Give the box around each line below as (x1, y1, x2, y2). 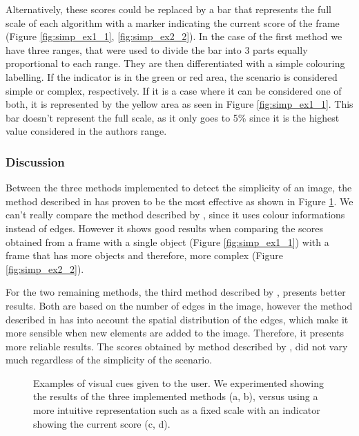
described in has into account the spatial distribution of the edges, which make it (6, 312, 349, 326)
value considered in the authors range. (6, 124, 167, 138)
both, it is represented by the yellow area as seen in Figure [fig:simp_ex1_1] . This (6, 97, 353, 111)
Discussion (6, 153, 65, 170)
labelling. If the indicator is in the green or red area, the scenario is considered (6, 69, 338, 84)
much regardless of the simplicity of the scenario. (6, 352, 213, 367)
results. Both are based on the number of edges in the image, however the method (6, 298, 353, 312)
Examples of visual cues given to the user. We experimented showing (33, 375, 324, 390)
